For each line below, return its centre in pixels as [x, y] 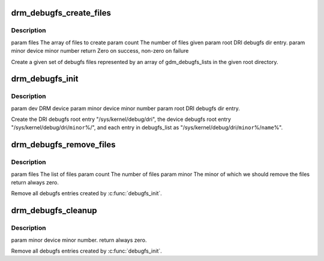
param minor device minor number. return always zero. [79, 240]
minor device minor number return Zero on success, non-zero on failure [100, 51]
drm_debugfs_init [45, 79]
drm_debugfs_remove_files [63, 145]
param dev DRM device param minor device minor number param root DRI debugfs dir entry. [125, 108]
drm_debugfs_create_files [61, 13]
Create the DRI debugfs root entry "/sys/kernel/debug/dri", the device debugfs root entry [121, 119]
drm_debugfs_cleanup [54, 210]
